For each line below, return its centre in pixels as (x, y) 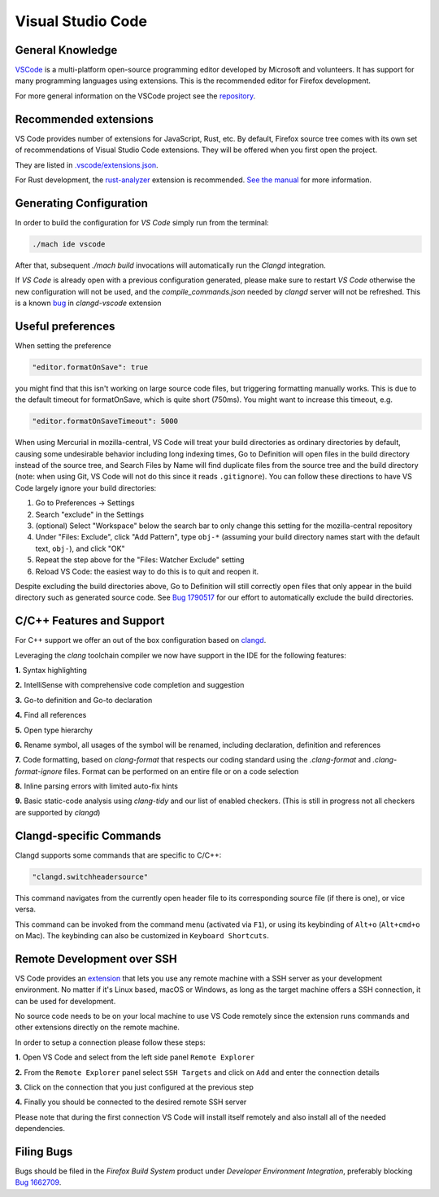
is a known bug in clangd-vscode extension (88, 303)
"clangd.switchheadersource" (90, 876)
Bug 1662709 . (38, 1182)
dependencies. (40, 1129)
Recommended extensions (84, 119)
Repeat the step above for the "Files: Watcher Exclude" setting (140, 560)
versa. (26, 909)
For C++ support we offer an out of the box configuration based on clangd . (141, 640)
